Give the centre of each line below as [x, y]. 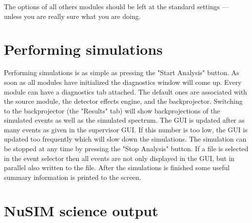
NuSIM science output [81, 210]
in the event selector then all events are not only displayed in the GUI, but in [119, 158]
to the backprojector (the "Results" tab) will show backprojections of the [112, 110]
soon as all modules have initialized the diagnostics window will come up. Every [123, 82]
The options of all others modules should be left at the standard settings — [117, 6]
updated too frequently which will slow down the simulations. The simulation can [125, 139]
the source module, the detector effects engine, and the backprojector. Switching [123, 101]
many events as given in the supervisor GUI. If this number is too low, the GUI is [126, 129]
